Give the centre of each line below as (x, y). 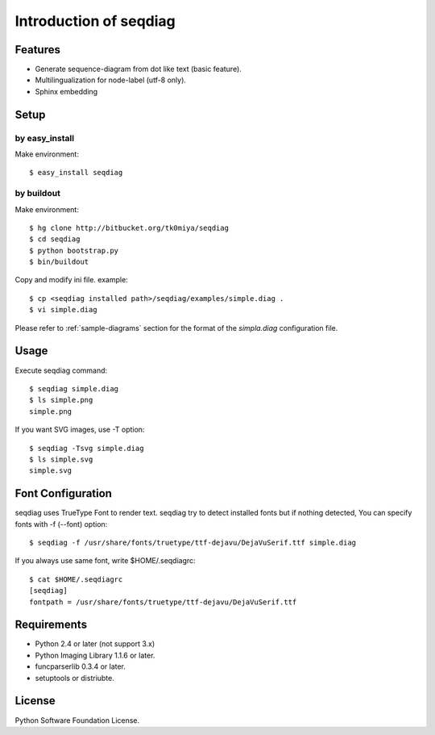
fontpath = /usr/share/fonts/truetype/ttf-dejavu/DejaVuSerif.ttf (163, 602)
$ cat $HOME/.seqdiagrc (76, 579)
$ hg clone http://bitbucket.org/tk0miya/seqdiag (129, 228)
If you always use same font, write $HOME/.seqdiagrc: (106, 561)
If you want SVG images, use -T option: (80, 430)
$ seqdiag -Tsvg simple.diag (87, 448)
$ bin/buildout (59, 262)
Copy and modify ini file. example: (71, 280)
